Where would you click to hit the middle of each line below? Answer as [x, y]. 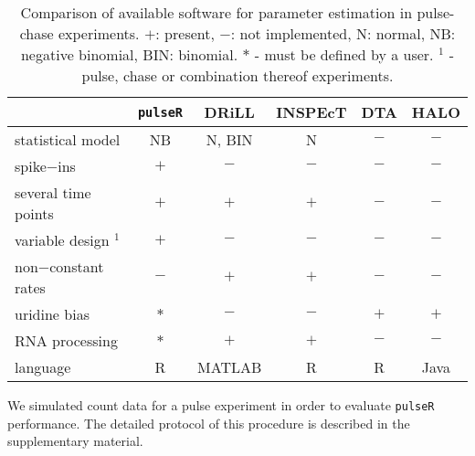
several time [53, 192]
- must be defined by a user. [344, 54]
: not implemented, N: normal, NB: [343, 33]
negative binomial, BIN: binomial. [129, 54]
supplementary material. [75, 441]
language [43, 367]
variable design [62, 240]
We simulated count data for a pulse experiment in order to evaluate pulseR [221, 405]
